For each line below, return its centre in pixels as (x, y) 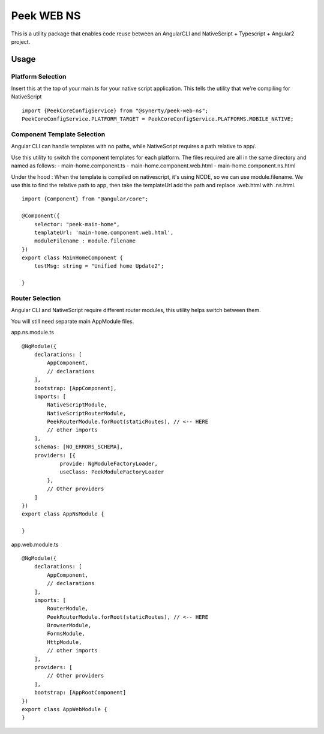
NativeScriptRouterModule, (87, 413)
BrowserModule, (69, 625)
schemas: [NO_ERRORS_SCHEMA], (78, 447)
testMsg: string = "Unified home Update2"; (99, 266)
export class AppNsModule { (63, 514)
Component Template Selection (58, 134)
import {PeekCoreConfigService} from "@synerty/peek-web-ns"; (115, 110)
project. (21, 41)
